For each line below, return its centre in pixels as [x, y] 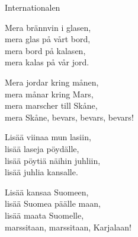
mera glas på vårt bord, [48, 39]
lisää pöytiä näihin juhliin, [53, 160]
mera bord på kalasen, [45, 50]
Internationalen [33, 7]
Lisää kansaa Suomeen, [47, 192]
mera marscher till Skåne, [51, 105]
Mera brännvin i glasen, [48, 27]
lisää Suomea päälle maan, [53, 203]
